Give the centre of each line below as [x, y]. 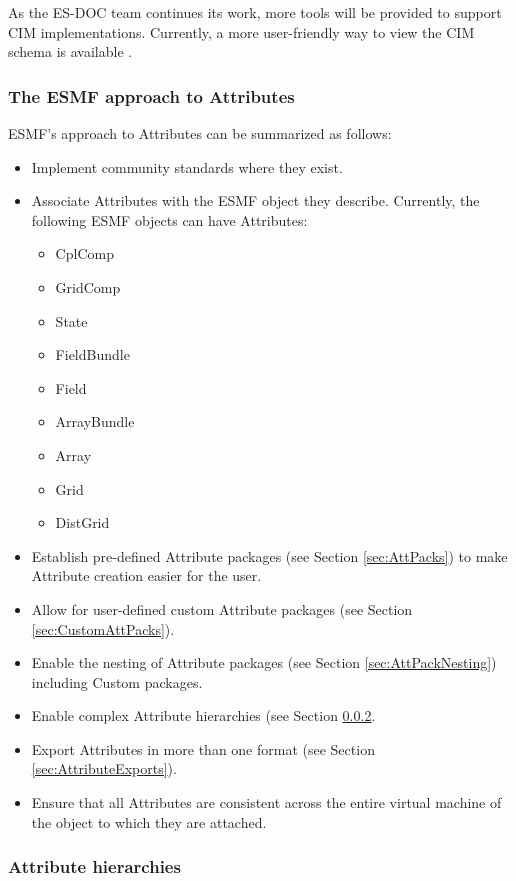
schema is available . [70, 51]
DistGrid [82, 522]
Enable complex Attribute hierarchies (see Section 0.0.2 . [203, 715]
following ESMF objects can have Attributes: [169, 219]
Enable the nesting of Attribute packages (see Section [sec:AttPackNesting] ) [264, 662]
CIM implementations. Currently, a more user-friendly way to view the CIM [241, 31]
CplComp [84, 253]
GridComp [88, 286]
